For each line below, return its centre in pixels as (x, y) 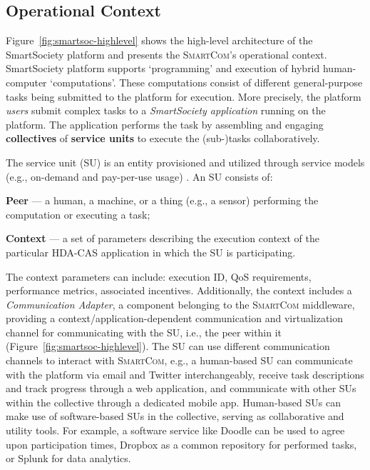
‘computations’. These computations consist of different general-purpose (206, 82)
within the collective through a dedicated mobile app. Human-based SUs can (173, 402)
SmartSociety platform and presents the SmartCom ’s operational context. (166, 54)
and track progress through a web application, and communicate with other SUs (181, 388)
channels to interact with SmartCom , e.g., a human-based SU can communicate (179, 360)
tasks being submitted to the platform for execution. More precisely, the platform (184, 96)
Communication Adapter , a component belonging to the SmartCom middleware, (180, 304)
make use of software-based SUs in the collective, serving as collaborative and (175, 416)
